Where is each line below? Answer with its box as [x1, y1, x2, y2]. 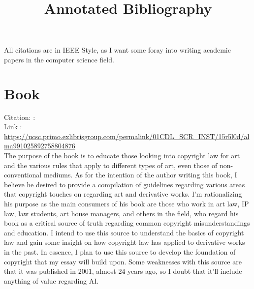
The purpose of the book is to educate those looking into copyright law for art [4, 150, 240, 161]
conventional [4, 170, 42, 180]
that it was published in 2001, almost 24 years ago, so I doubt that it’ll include [4, 266, 242, 276]
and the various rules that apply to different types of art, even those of [4, 160, 218, 170]
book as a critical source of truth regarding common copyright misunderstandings [4, 218, 250, 228]
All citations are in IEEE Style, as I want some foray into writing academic [4, 45, 231, 55]
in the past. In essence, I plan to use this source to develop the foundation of [4, 247, 236, 257]
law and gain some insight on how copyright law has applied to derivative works [4, 237, 245, 247]
